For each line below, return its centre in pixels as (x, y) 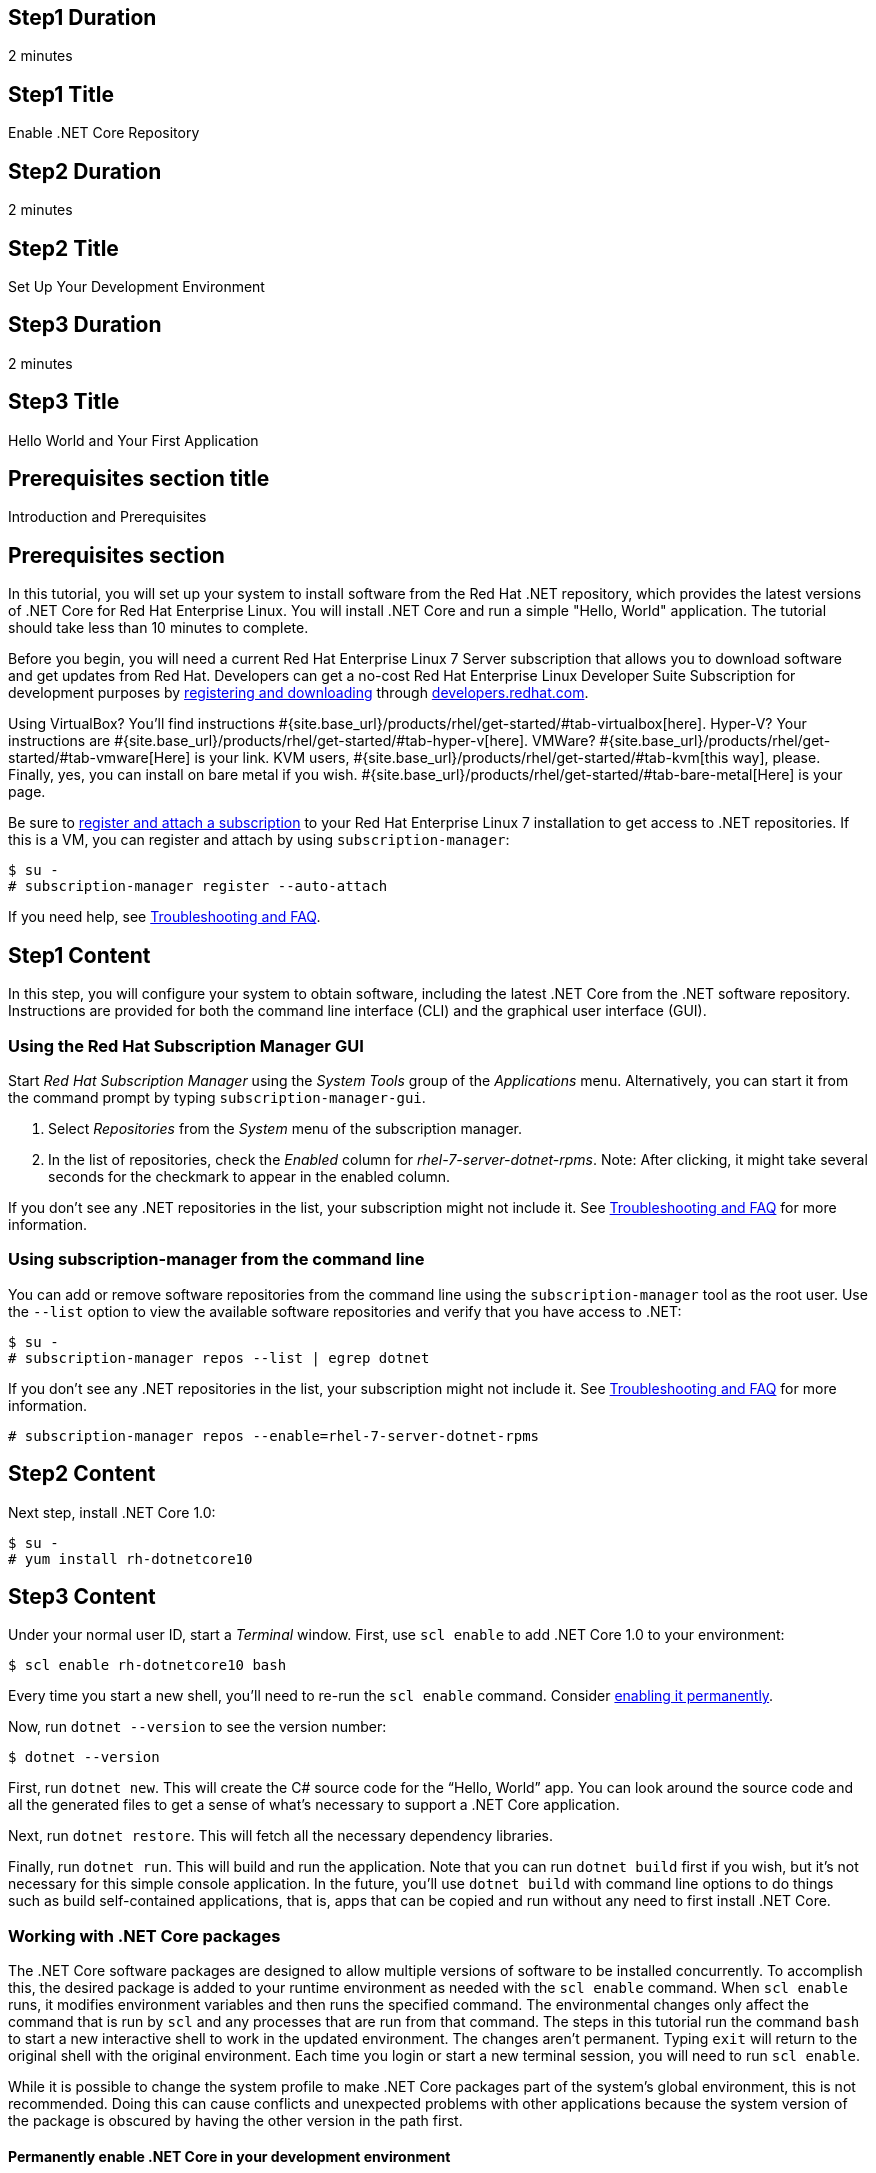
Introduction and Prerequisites (107, 517)
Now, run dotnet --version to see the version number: (197, 1727)
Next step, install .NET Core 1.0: (112, 1512)
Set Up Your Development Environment (136, 286)
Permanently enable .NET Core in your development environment (229, 2156)
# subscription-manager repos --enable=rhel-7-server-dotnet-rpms (274, 1435)
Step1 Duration (82, 17)
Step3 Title (64, 402)
